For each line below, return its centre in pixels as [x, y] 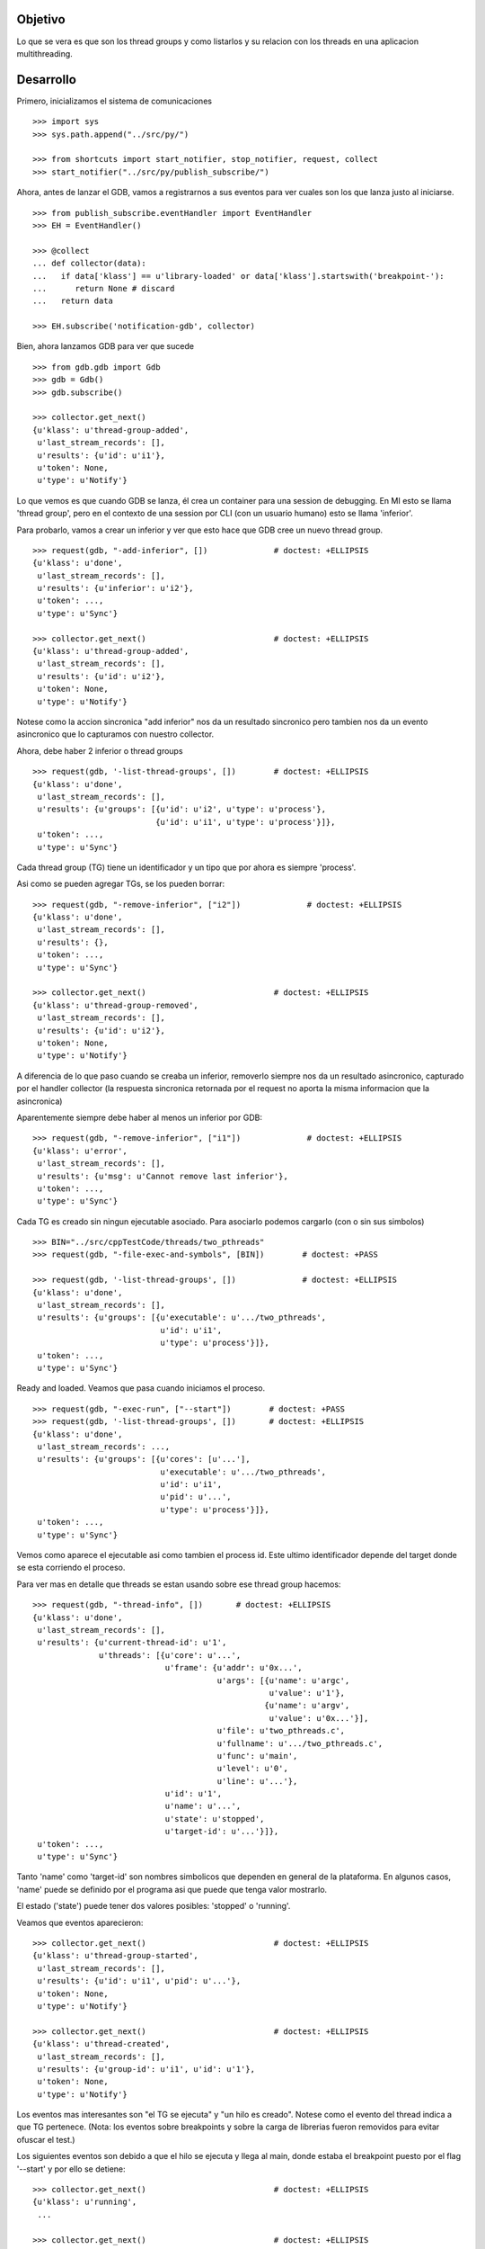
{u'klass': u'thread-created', [101, 2044]
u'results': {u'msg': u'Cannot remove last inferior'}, [163, 1176]
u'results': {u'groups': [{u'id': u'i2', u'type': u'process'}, [182, 809]
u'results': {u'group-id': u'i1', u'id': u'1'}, [146, 2069]
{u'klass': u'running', [85, 2202]
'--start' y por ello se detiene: [71, 2169]
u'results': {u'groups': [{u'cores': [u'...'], [144, 1459]
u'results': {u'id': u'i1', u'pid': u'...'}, [139, 1981]
